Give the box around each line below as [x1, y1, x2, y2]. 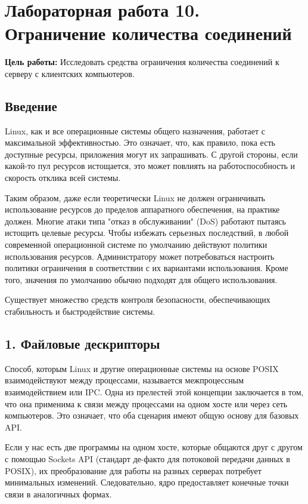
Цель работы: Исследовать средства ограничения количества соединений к [5, 56, 279, 68]
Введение [5, 96, 57, 115]
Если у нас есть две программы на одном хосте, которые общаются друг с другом [5, 441, 303, 453]
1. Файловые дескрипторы [5, 334, 160, 352]
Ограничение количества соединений [5, 21, 292, 45]
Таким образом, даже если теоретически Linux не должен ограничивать [5, 191, 265, 204]
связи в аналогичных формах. [5, 487, 112, 500]
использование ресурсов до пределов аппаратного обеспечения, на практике [5, 203, 280, 216]
